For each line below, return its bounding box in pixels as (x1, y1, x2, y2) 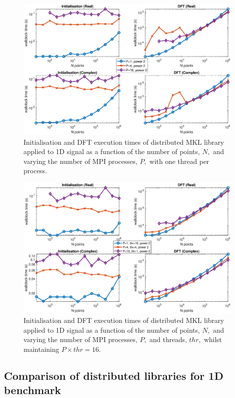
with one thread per (149, 156, 210, 166)
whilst (204, 334, 222, 345)
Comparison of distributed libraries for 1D (4, 368, 224, 383)
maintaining (23, 344, 59, 354)
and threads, (149, 334, 187, 345)
